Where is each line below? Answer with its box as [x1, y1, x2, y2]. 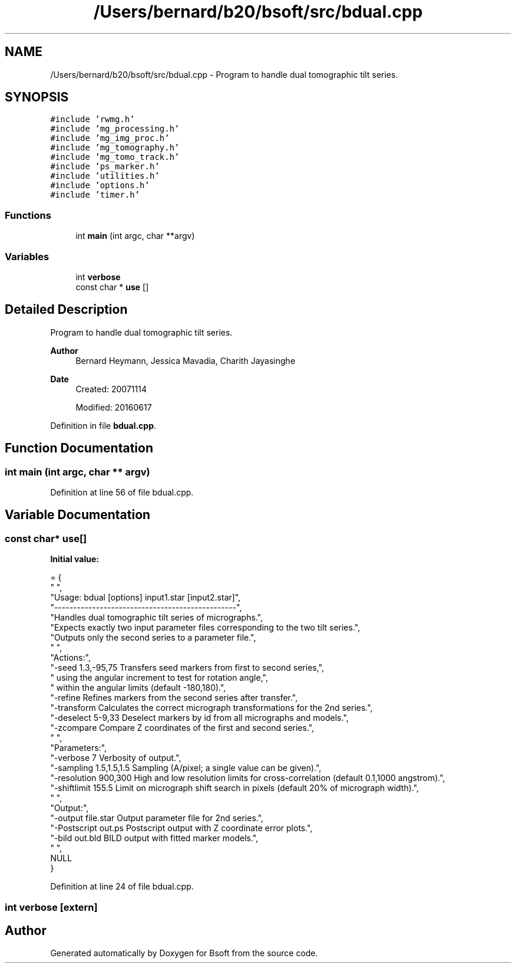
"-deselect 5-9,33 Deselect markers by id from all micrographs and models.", [50, 713, 349, 723]
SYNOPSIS [5, 90, 69, 105]
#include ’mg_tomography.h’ [50, 143, 180, 153]
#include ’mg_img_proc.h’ [50, 133, 170, 143]
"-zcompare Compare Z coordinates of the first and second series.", [50, 723, 315, 733]
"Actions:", [50, 652, 91, 663]
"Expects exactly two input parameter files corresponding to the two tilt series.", [50, 622, 360, 633]
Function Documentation [5, 441, 153, 456]
